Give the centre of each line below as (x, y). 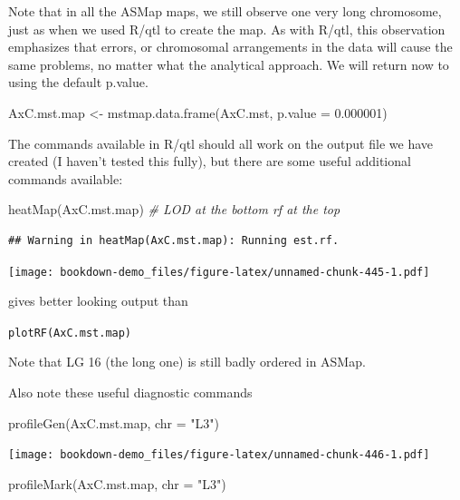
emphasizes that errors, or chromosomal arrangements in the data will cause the (230, 47)
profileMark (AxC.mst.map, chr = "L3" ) (117, 483)
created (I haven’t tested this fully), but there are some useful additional (210, 161)
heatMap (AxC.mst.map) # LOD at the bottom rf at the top (174, 209)
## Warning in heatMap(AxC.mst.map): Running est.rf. (174, 240)
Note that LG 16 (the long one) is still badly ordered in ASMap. (187, 362)
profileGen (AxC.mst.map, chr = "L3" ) (114, 422)
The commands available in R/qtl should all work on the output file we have (220, 143)
